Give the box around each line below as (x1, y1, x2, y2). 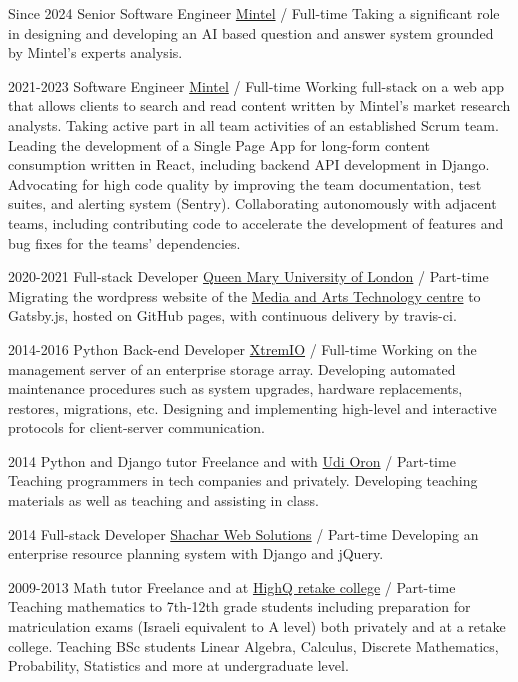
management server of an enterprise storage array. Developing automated (8, 358, 456, 379)
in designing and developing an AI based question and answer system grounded (8, 22, 494, 43)
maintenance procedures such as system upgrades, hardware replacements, (8, 378, 463, 399)
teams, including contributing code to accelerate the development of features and (8, 212, 504, 233)
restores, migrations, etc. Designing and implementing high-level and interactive (8, 397, 497, 418)
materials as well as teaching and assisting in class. (8, 490, 319, 511)
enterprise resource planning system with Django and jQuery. (8, 543, 384, 564)
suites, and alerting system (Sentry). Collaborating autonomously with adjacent (8, 193, 497, 214)
